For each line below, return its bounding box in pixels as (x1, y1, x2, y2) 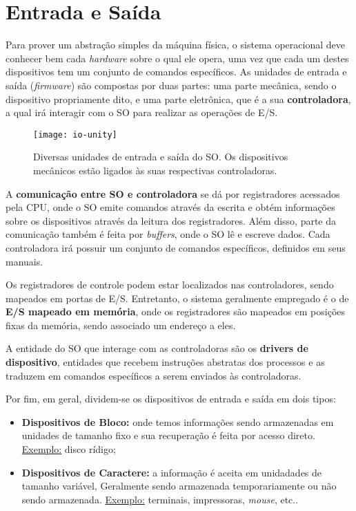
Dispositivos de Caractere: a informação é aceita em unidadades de (21, 465, 322, 479)
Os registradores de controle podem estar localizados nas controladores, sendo (6, 277, 334, 292)
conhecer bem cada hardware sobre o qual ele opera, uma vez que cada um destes (6, 50, 349, 65)
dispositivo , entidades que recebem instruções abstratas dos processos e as (6, 355, 325, 369)
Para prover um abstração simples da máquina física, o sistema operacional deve (6, 37, 345, 52)
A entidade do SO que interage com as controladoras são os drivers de (6, 341, 308, 355)
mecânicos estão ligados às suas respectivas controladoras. (33, 162, 277, 177)
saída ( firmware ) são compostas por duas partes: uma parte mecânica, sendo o (6, 77, 337, 92)
